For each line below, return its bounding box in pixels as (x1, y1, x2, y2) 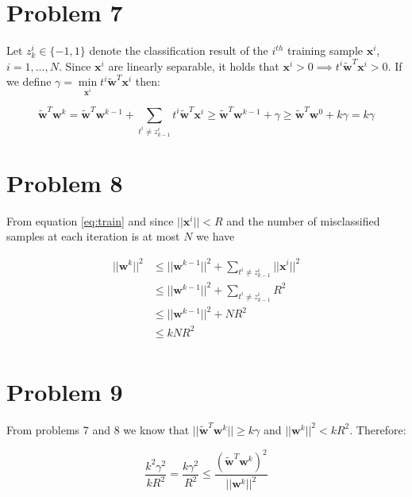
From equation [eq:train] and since (6, 212, 174, 229)
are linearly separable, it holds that (108, 57, 279, 74)
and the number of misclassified (226, 212, 380, 229)
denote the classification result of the (89, 42, 268, 59)
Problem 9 (6, 375, 123, 407)
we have (196, 228, 235, 245)
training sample (287, 42, 363, 59)
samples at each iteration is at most (6, 228, 180, 245)
